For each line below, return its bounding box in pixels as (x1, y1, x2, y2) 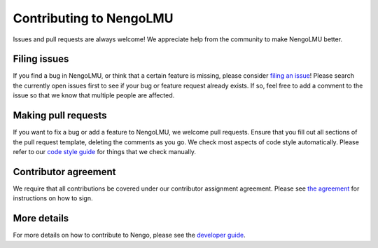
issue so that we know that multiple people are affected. (13, 91, 175, 99)
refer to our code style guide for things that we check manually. (13, 147, 196, 156)
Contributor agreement (13, 165, 116, 178)
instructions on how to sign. (13, 194, 94, 202)
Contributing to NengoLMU (13, 11, 174, 26)
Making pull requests (13, 109, 108, 122)
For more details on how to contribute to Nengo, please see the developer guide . (13, 231, 246, 240)
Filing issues (13, 53, 69, 65)
